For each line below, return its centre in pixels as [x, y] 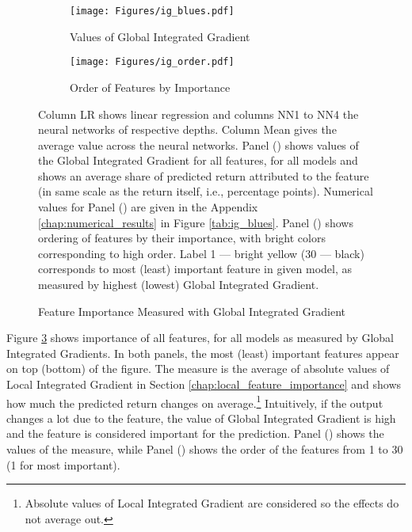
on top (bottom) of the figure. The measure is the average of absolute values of [198, 369]
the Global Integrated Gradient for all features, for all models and [198, 160]
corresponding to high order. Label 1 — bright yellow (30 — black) [201, 253]
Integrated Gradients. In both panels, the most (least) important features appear [203, 353]
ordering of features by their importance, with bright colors [182, 238]
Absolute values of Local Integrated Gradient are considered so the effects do [212, 503]
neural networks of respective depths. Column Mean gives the [187, 129]
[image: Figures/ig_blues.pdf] [152, 11]
